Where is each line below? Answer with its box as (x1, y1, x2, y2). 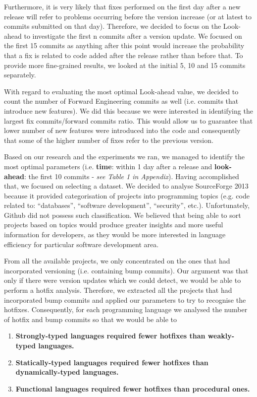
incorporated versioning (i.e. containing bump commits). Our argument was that (4, 265, 249, 275)
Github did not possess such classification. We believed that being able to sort (4, 209, 241, 220)
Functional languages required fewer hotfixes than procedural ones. (15, 383, 250, 394)
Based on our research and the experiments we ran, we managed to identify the (4, 151, 245, 162)
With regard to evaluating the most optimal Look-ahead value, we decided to (4, 86, 239, 96)
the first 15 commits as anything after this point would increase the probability (4, 40, 245, 51)
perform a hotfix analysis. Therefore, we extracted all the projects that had (4, 285, 232, 295)
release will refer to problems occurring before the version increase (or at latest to (4, 11, 252, 21)
